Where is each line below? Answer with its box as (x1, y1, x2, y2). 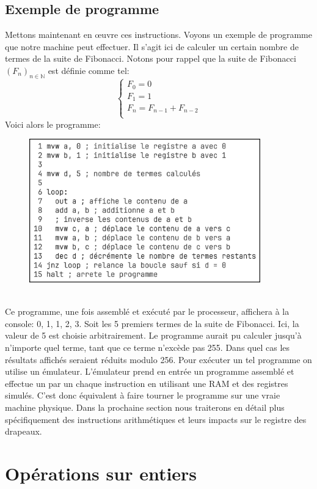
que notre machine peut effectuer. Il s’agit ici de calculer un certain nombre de (5, 40, 299, 53)
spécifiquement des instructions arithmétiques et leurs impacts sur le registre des (5, 413, 307, 425)
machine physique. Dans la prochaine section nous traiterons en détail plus (5, 401, 285, 414)
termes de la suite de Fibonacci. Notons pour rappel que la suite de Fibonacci (5, 52, 296, 65)
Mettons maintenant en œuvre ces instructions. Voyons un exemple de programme (5, 28, 312, 41)
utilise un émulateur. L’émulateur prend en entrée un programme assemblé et (5, 365, 294, 378)
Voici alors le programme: (5, 117, 101, 130)
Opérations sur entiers (5, 461, 197, 485)
